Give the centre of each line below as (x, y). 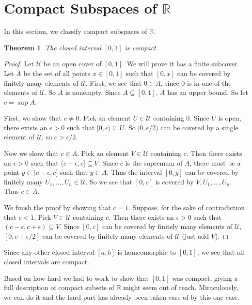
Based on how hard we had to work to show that (77, 278)
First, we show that (33, 118)
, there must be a (215, 162)
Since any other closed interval (49, 252)
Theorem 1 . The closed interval (53, 47)
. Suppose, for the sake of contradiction (187, 207)
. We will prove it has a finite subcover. (181, 64)
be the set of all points (57, 73)
